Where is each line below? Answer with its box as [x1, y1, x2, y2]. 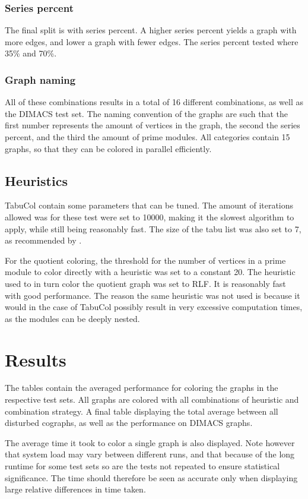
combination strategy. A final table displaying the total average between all [5, 405, 278, 417]
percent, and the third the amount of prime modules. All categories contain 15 [5, 131, 290, 143]
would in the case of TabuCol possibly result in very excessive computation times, [5, 301, 303, 313]
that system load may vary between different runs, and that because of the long [5, 448, 295, 460]
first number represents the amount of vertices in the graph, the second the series [5, 119, 300, 131]
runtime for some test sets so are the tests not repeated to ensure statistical [5, 460, 280, 472]
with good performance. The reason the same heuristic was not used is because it [5, 289, 300, 301]
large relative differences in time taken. [5, 483, 146, 495]
